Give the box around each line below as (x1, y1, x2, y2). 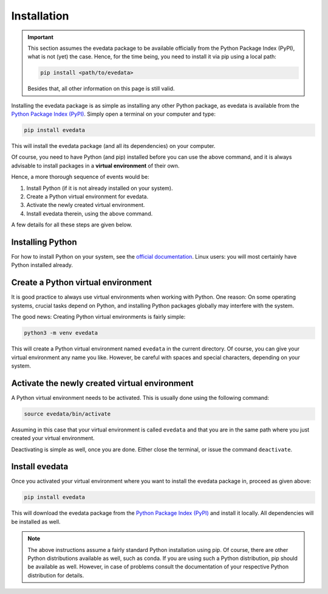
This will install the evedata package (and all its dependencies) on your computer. (11, 142, 216, 150)
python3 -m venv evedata (24, 329, 98, 337)
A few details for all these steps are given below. (11, 221, 133, 228)
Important (27, 33, 54, 41)
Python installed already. (11, 262, 73, 269)
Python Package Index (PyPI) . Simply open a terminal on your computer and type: (11, 110, 216, 118)
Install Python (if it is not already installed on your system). (26, 184, 173, 192)
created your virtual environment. (11, 435, 95, 442)
